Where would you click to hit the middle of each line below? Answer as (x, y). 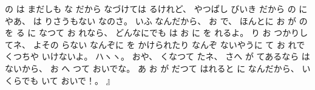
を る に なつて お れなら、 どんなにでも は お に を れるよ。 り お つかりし (157, 33)
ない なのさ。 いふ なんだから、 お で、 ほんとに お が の (193, 20)
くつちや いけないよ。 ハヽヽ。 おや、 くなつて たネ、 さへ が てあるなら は (157, 56)
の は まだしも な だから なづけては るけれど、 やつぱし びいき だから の (151, 9)
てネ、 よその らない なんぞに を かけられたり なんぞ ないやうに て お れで (155, 44)
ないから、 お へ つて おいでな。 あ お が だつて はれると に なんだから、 (152, 68)
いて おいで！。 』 (78, 80)
